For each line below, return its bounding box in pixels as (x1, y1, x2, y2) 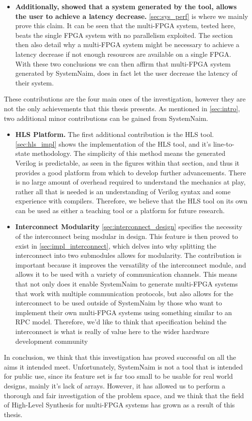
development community (15, 336, 88, 346)
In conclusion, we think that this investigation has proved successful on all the (4, 352, 236, 362)
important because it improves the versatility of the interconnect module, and (15, 259, 246, 269)
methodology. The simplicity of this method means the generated (32, 148, 225, 158)
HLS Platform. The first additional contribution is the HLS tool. (15, 129, 214, 139)
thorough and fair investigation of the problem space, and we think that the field (4, 390, 244, 400)
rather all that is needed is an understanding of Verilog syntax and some (15, 186, 231, 196)
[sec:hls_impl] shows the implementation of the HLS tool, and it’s (15, 138, 211, 149)
